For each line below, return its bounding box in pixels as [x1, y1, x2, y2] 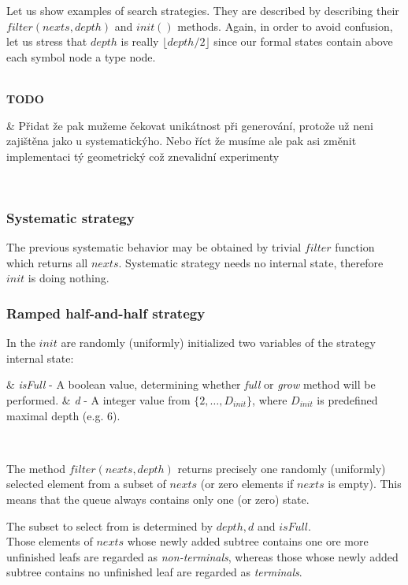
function [335, 239, 375, 255]
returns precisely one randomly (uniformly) [177, 460, 386, 476]
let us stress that [6, 33, 87, 50]
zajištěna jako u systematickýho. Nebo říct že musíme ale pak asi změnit [6, 132, 357, 149]
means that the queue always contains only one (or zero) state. [6, 490, 310, 507]
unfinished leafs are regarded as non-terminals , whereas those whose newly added [6, 548, 399, 565]
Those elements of [6, 533, 93, 550]
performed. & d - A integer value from [6, 391, 191, 408]
